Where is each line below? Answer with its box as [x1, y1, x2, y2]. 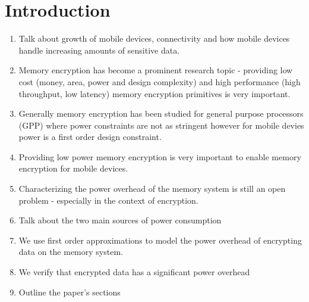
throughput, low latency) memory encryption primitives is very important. [18, 87, 291, 99]
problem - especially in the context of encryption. [18, 194, 198, 206]
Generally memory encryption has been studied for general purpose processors [18, 107, 304, 120]
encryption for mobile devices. [18, 162, 128, 175]
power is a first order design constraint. [18, 130, 162, 143]
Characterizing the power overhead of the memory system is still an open [18, 182, 286, 195]
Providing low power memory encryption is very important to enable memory [18, 150, 301, 163]
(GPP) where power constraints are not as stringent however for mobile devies [18, 119, 304, 131]
